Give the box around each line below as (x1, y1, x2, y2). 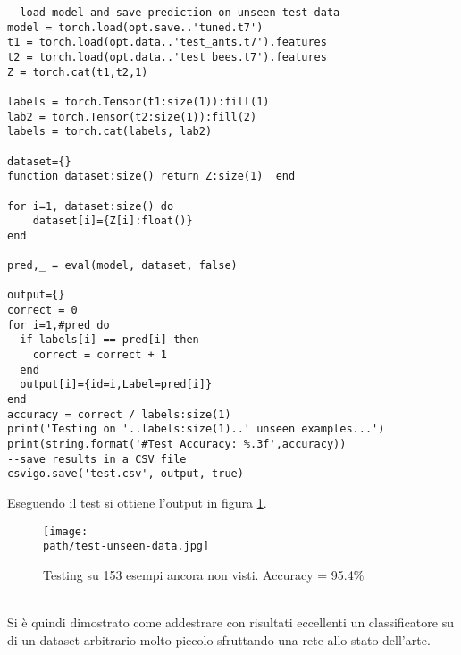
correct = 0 (7, 304, 78, 317)
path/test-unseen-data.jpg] (43, 540, 210, 553)
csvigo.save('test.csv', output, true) (7, 467, 244, 481)
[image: (43, 525, 88, 538)
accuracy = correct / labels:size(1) (7, 407, 231, 421)
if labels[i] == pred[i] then (20, 333, 199, 347)
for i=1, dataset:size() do (7, 199, 174, 213)
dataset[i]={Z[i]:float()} (32, 214, 193, 228)
